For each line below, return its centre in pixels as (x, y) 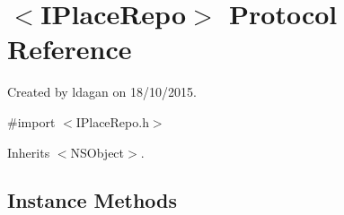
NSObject (97, 152)
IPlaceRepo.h (112, 121)
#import (31, 121)
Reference (70, 49)
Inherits (29, 152)
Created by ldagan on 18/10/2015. (102, 92)
